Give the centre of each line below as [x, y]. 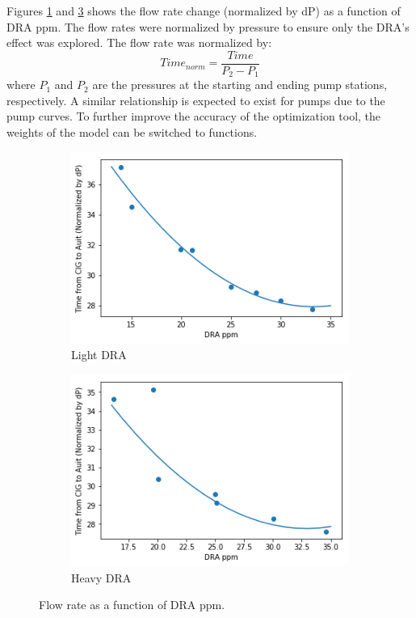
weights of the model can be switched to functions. [132, 132]
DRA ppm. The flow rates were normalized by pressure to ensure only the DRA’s [208, 26]
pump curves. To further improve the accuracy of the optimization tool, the [194, 116]
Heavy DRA [101, 577]
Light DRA [99, 355]
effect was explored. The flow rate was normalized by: [139, 42]
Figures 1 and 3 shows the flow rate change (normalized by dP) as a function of [204, 11]
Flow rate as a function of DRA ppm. [132, 605]
